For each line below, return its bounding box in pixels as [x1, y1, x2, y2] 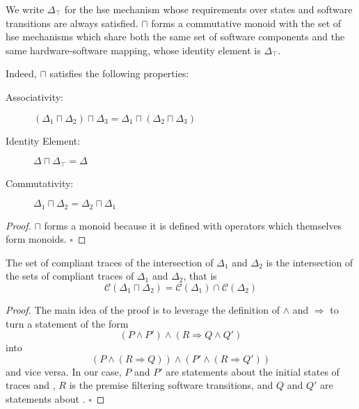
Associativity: [6, 89, 63, 104]
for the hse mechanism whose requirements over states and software [64, 2, 353, 16]
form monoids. [6, 232, 67, 246]
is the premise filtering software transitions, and [69, 378, 273, 392]
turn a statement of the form [6, 316, 129, 330]
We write [6, 2, 45, 16]
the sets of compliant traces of [6, 268, 134, 283]
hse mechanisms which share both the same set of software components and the [6, 29, 345, 44]
